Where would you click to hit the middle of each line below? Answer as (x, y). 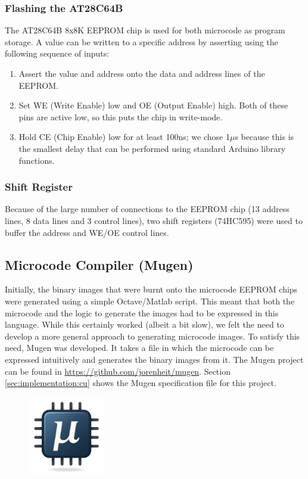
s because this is (265, 137)
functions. (37, 160)
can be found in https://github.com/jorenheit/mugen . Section (118, 371)
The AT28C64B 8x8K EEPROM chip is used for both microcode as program (145, 30)
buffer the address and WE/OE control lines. (87, 232)
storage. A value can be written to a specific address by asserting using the (141, 41)
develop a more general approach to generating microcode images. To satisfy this (153, 336)
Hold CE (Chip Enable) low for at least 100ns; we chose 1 (124, 137)
